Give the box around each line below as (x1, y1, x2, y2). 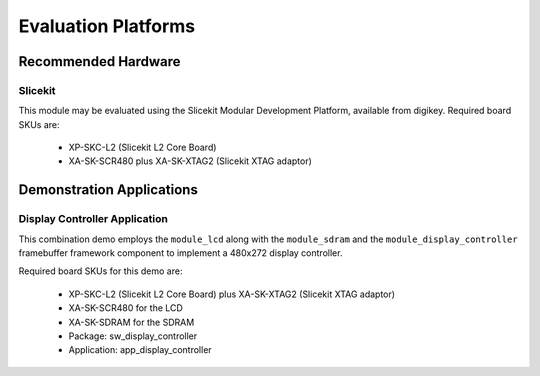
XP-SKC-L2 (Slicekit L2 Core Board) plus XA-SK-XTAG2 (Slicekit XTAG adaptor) (68, 288, 395, 300)
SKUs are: (18, 118, 60, 130)
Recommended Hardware (18, 53, 181, 70)
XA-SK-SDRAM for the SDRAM (68, 316, 195, 328)
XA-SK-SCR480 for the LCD (68, 302, 184, 314)
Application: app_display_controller (68, 344, 212, 356)
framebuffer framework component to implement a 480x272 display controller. (18, 247, 343, 259)
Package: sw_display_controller (68, 330, 198, 342)
